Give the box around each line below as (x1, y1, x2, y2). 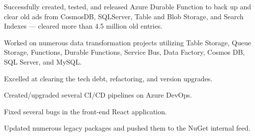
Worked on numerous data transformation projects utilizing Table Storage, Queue (4, 37, 252, 47)
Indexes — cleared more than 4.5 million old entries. (4, 21, 163, 31)
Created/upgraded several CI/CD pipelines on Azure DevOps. (4, 90, 192, 100)
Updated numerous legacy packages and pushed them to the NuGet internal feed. (4, 123, 251, 133)
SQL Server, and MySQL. (4, 56, 82, 67)
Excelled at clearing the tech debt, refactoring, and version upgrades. (4, 73, 213, 83)
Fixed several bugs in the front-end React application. (4, 106, 167, 116)
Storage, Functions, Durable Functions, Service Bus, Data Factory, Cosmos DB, (4, 47, 245, 57)
